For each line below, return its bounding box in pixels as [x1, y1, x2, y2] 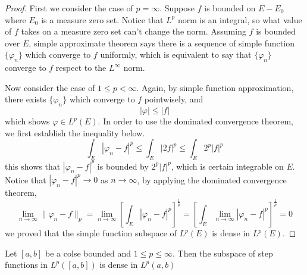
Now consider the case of [5, 81, 95, 93]
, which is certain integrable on [171, 160, 284, 172]
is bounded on [204, 2, 256, 14]
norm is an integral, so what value [177, 13, 302, 26]
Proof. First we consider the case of [5, 2, 133, 14]
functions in [5, 258, 48, 271]
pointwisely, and [144, 93, 203, 105]
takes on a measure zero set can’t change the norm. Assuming [21, 25, 246, 37]
